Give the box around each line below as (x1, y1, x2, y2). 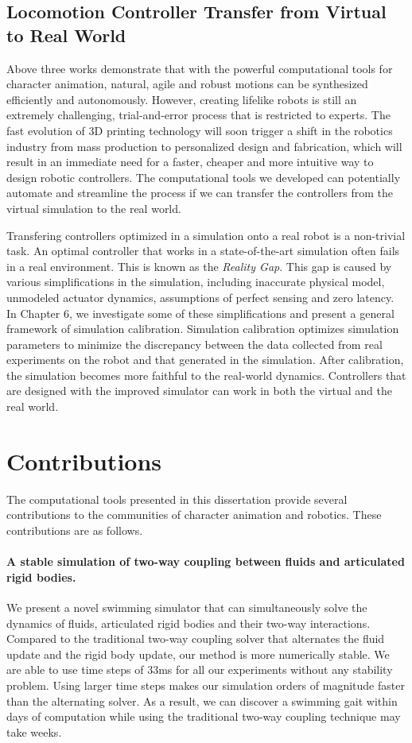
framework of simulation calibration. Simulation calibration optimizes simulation (6, 320, 399, 337)
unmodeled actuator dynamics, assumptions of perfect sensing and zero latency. (6, 288, 395, 305)
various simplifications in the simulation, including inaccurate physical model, (6, 273, 385, 290)
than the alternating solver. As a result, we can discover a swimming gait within (6, 692, 398, 709)
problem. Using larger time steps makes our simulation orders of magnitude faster (6, 676, 405, 693)
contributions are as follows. (6, 521, 143, 538)
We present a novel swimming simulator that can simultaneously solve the (6, 598, 367, 615)
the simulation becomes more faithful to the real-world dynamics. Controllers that (6, 366, 406, 383)
